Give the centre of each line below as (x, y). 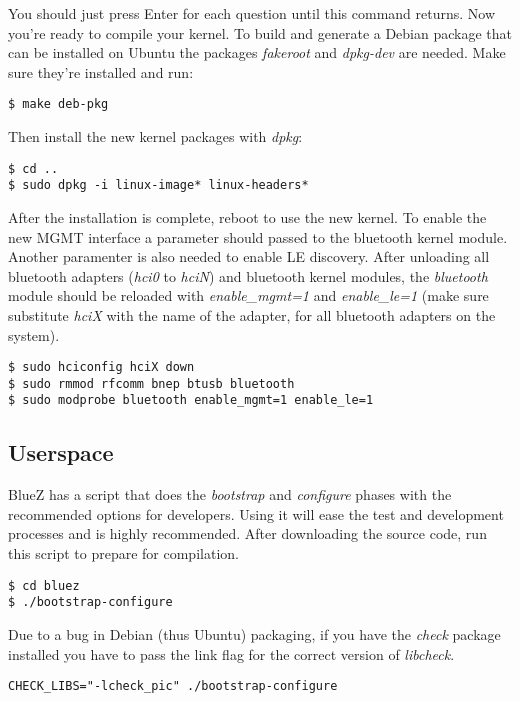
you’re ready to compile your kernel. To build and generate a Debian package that (260, 32)
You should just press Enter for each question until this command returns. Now (252, 13)
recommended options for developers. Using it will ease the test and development (256, 513)
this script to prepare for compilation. (123, 553)
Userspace (61, 452)
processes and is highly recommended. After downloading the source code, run (247, 533)
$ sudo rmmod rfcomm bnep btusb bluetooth (151, 383)
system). (34, 334)
